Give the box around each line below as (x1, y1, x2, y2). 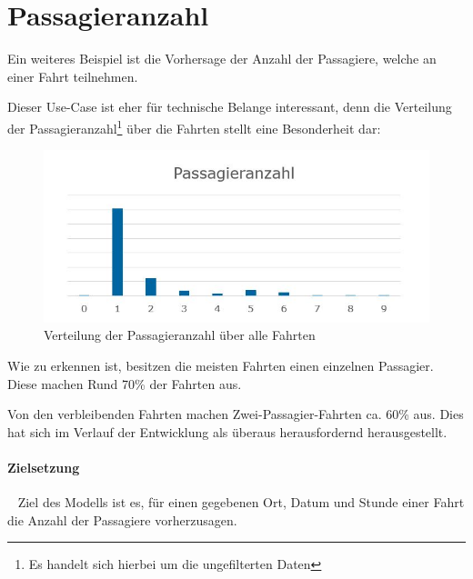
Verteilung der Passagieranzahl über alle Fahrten (44, 325, 316, 344)
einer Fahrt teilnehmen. (7, 66, 138, 85)
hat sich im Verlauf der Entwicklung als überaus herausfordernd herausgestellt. (7, 422, 448, 441)
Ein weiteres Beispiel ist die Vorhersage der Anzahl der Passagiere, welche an (7, 49, 437, 68)
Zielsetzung (7, 458, 80, 477)
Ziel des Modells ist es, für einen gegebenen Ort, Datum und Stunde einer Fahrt (17, 493, 465, 512)
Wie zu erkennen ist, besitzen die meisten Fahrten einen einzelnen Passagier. (7, 356, 434, 375)
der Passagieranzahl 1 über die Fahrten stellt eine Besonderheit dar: (7, 115, 381, 137)
